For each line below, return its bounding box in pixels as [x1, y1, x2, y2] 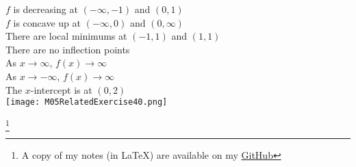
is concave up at [13, 15, 81, 29]
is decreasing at [13, 2, 78, 16]
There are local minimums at [5, 29, 127, 43]
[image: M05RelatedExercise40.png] [5, 97, 168, 107]
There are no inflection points [5, 42, 130, 56]
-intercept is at [30, 82, 92, 97]
